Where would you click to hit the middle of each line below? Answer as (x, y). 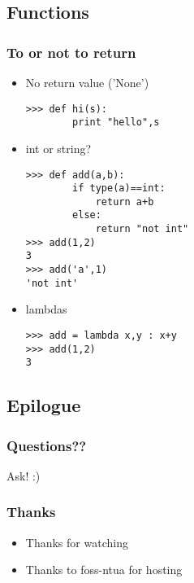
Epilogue (44, 405)
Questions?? (47, 445)
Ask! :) (24, 475)
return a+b (125, 202)
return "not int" (142, 229)
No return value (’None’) (87, 82)
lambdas (46, 309)
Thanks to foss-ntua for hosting (104, 570)
